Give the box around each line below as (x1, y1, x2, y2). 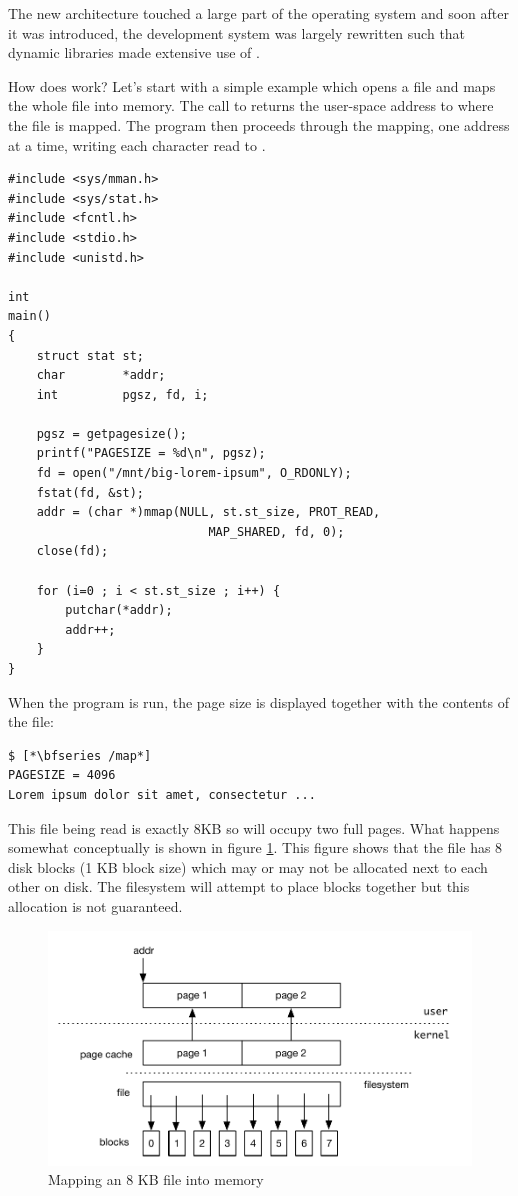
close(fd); (36, 544, 109, 559)
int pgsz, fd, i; (36, 387, 209, 402)
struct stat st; (36, 348, 145, 363)
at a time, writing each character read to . (8, 134, 266, 155)
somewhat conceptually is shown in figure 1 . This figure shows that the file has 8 (8, 837, 503, 858)
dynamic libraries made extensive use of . (8, 42, 260, 63)
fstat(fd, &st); (36, 485, 145, 500)
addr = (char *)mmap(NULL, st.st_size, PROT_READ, (36, 505, 381, 520)
